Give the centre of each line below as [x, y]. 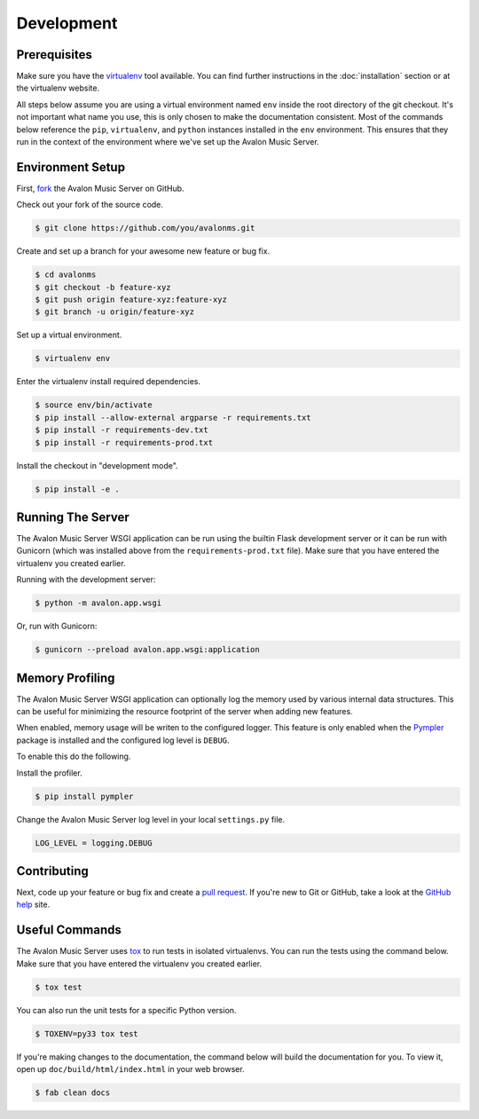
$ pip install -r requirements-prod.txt [124, 442]
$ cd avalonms [66, 275]
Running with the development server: [86, 579]
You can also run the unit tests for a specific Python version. [126, 1010]
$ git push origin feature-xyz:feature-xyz [131, 300]
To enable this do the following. [74, 757]
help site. [33, 904]
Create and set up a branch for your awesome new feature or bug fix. [143, 251]
